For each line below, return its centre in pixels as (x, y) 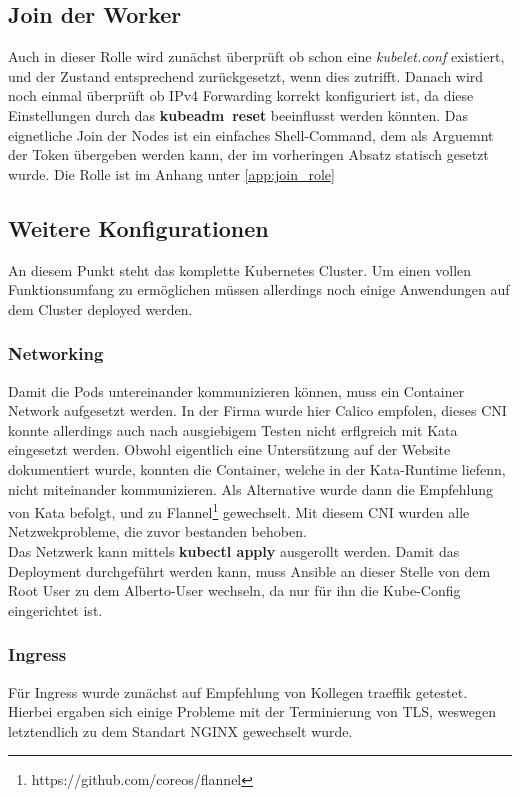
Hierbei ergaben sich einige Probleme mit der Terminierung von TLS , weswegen (252, 711)
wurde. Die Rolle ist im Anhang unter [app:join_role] (171, 173)
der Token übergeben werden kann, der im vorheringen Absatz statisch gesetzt (248, 154)
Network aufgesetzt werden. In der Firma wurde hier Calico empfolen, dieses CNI (257, 410)
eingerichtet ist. (55, 609)
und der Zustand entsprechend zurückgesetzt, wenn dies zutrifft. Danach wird (246, 75)
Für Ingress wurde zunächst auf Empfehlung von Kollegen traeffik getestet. (238, 691)
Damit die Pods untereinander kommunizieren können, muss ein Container (236, 390)
